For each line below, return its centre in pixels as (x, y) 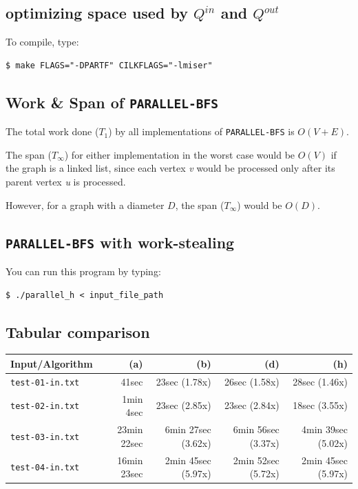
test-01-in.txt (45, 382)
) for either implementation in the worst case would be (180, 154)
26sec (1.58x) (252, 381)
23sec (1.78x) (183, 381)
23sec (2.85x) (183, 405)
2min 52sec (256, 460)
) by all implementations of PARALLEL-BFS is (201, 131)
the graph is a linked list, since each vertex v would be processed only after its (170, 168)
